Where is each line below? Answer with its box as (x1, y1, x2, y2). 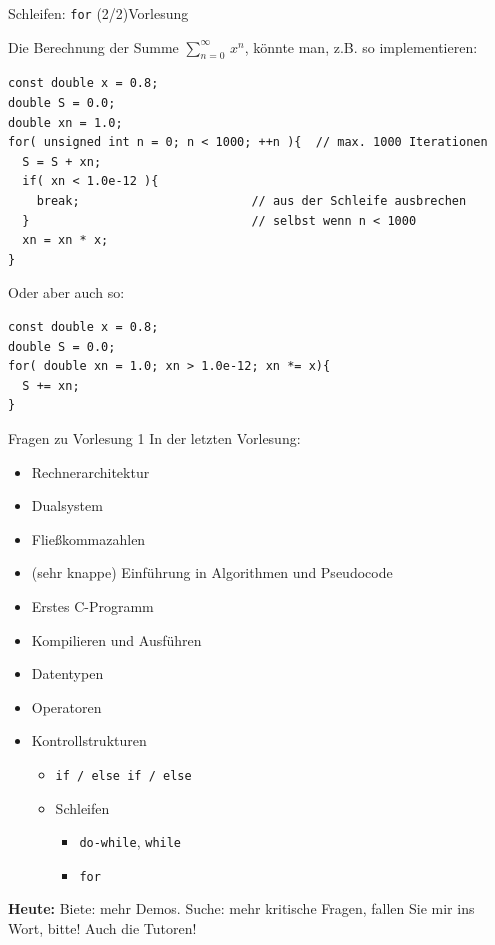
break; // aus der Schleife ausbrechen (36, 194, 467, 209)
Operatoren (31, 696, 102, 717)
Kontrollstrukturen (31, 730, 147, 751)
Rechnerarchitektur (31, 461, 150, 482)
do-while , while (79, 831, 182, 852)
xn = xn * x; (22, 233, 109, 248)
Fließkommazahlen (31, 528, 146, 549)
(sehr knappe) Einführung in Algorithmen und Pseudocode (31, 562, 393, 583)
